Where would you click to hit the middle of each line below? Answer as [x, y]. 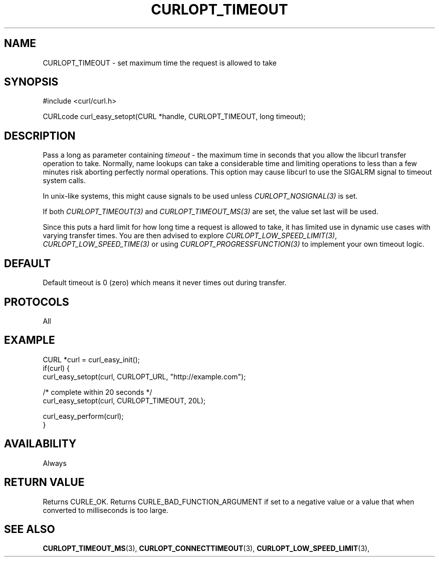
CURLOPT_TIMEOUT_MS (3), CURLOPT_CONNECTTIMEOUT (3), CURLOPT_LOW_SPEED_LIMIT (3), [206, 548]
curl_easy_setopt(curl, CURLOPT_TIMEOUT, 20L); [124, 400]
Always [55, 463]
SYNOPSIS [31, 82]
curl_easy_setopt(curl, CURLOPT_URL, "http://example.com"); [144, 376]
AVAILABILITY [40, 444]
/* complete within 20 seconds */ [97, 392]
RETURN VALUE [44, 482]
